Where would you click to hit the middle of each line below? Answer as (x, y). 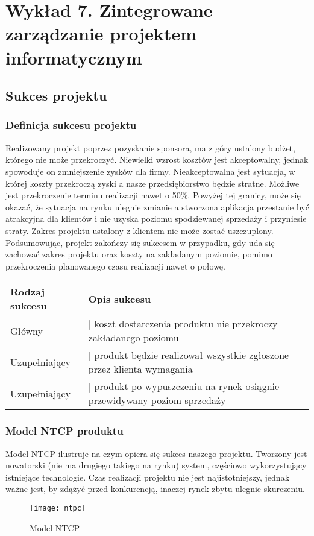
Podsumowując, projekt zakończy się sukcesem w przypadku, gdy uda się (140, 242)
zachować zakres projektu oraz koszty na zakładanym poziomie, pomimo (139, 254)
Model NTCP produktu (64, 431)
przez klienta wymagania (140, 369)
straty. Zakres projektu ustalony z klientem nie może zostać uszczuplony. (140, 230)
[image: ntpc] (58, 508)
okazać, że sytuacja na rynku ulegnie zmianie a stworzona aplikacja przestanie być (157, 207)
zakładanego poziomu (133, 338)
